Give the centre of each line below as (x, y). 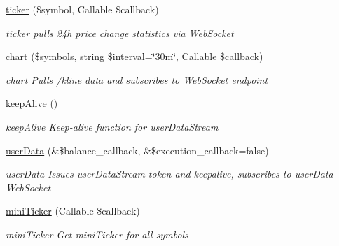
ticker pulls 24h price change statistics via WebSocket (120, 32)
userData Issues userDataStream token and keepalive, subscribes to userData (169, 174)
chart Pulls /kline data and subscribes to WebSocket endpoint (137, 79)
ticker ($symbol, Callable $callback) (82, 9)
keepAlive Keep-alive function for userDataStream (112, 126)
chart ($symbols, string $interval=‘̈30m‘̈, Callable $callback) (134, 56)
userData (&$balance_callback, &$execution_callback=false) (137, 150)
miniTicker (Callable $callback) (73, 211)
